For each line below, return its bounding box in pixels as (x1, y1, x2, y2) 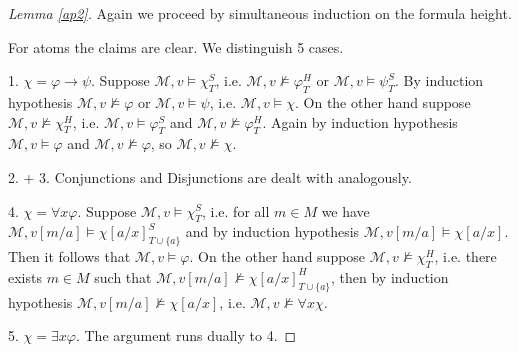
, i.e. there (434, 246, 497, 267)
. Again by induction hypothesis (262, 111, 458, 132)
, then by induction (331, 266, 449, 287)
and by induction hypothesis (185, 221, 360, 242)
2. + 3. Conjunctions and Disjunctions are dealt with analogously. (8, 166, 412, 187)
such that (94, 266, 152, 287)
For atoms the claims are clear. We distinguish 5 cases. (8, 36, 344, 57)
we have (321, 200, 370, 221)
